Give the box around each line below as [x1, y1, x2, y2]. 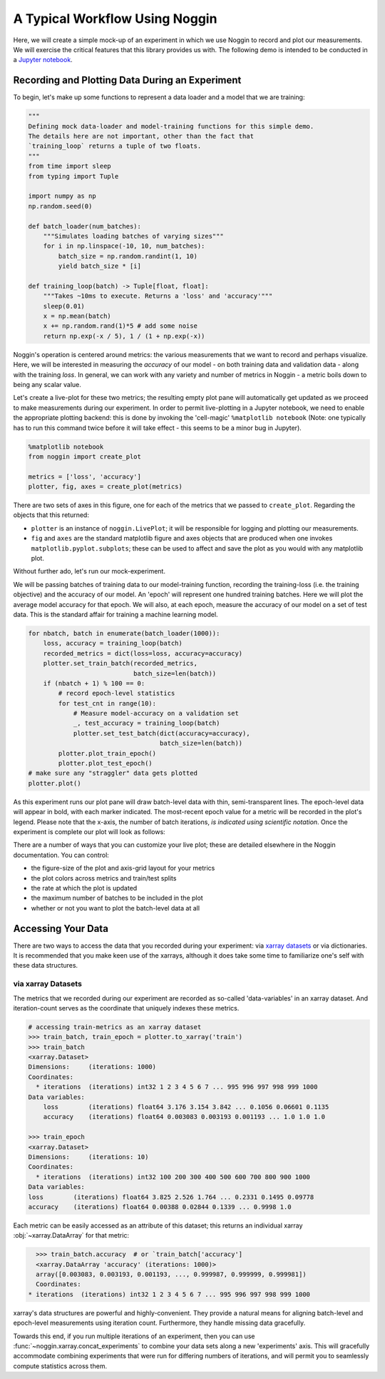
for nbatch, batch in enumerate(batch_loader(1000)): [28, 629, 220, 637]
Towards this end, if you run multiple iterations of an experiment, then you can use [13, 1332, 255, 1340]
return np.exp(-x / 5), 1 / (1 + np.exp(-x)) [43, 332, 205, 340]
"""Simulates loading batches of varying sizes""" [43, 232, 224, 240]
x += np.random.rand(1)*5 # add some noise [43, 322, 197, 330]
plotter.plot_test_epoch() [58, 759, 153, 768]
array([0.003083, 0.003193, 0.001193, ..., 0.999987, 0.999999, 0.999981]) [36, 1270, 307, 1278]
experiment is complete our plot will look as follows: [13, 827, 165, 836]
